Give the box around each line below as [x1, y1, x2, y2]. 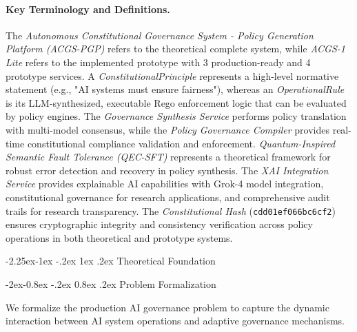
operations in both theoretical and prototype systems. [6, 230, 233, 245]
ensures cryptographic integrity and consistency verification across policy [6, 217, 313, 231]
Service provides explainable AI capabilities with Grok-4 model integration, [6, 176, 324, 191]
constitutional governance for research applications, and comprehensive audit [6, 189, 330, 204]
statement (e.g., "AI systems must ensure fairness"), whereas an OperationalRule [6, 82, 345, 96]
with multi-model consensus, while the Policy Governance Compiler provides [6, 122, 329, 136]
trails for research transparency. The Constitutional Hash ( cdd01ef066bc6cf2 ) [6, 203, 336, 218]
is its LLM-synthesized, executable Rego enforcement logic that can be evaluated [6, 95, 347, 110]
